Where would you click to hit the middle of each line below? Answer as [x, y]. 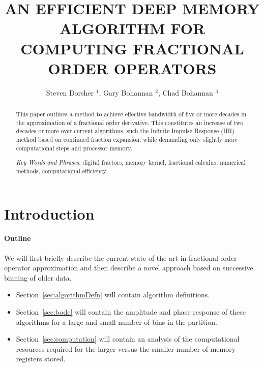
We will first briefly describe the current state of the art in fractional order [121, 257]
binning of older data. [38, 277]
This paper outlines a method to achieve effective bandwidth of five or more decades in [131, 114]
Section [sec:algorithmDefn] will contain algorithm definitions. [113, 295]
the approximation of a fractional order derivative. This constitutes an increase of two [130, 122]
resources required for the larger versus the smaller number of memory [126, 348]
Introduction [49, 213]
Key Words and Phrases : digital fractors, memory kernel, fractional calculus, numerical [131, 162]
